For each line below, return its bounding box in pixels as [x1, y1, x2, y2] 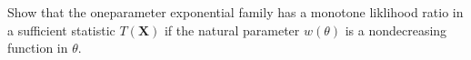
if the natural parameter [164, 20, 300, 39]
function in [7, 38, 68, 57]
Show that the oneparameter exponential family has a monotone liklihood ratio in [7, 3, 464, 21]
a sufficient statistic [7, 20, 115, 39]
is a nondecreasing [345, 20, 447, 39]
